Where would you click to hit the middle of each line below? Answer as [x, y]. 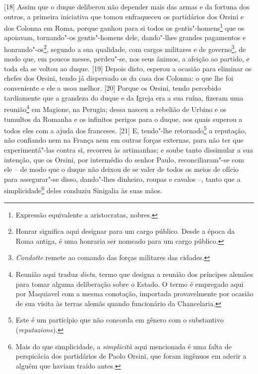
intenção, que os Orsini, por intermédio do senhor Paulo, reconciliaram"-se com [124, 159]
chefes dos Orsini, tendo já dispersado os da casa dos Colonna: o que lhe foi [119, 78]
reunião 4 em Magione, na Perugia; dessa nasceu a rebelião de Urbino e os [115, 108]
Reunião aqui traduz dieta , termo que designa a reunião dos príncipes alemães [134, 274]
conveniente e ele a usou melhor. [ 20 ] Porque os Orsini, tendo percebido [113, 88]
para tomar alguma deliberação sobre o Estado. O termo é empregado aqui [129, 284]
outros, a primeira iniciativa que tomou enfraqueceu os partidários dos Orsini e [124, 16]
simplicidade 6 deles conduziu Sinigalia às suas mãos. [83, 189]
